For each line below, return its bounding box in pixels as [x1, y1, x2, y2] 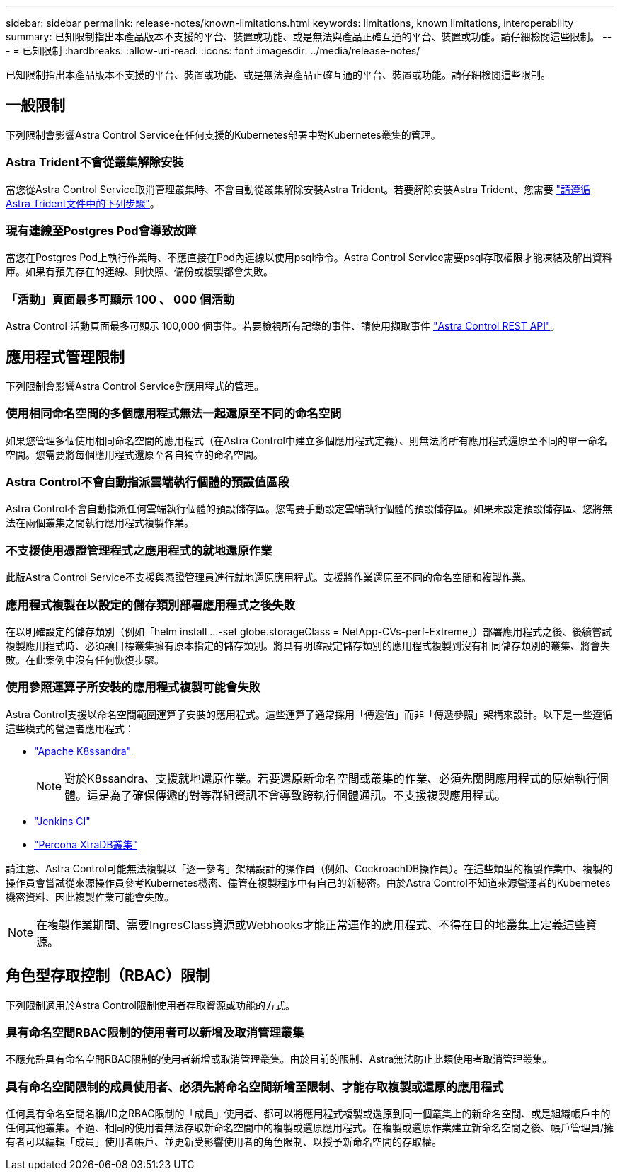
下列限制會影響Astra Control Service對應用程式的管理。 [6, 379, 264, 392]
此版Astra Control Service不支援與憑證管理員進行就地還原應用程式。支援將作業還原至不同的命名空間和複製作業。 [6, 571, 532, 584]
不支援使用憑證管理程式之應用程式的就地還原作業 [6, 543, 272, 558]
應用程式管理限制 [6, 347, 125, 366]
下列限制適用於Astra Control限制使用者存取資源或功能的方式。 [6, 998, 295, 1011]
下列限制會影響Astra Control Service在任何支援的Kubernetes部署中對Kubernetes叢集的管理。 [6, 128, 441, 141]
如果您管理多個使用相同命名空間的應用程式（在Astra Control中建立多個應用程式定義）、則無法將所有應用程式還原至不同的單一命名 [6, 434, 607, 446]
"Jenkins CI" [34, 814, 91, 827]
